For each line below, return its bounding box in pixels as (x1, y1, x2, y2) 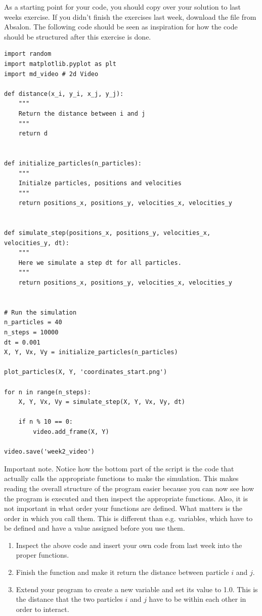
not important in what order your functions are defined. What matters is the (4, 503, 243, 514)
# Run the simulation (4, 309, 77, 316)
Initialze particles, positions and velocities (18, 180, 182, 187)
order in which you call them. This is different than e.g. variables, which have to (4, 512, 253, 523)
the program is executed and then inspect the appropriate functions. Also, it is (4, 493, 248, 503)
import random (4, 50, 52, 58)
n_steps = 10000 (4, 329, 59, 336)
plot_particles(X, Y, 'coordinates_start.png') (4, 368, 167, 376)
